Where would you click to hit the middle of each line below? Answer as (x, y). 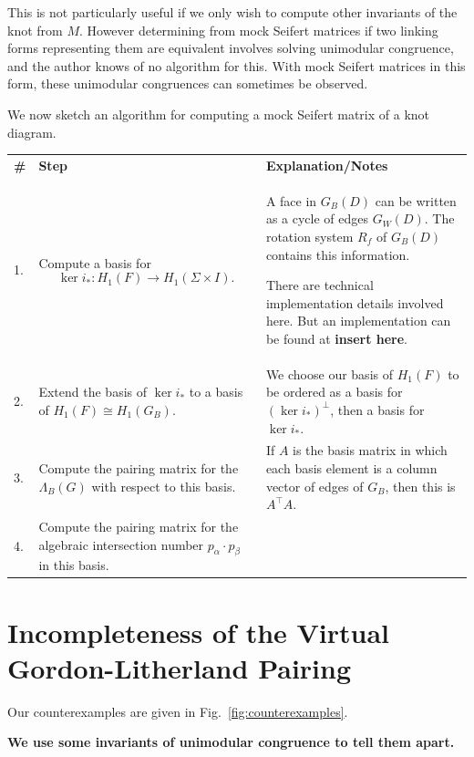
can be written (416, 200)
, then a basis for (377, 409)
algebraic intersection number (121, 544)
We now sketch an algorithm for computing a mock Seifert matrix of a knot (219, 114)
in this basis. (74, 565)
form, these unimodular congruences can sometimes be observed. (188, 83)
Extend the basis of (93, 392)
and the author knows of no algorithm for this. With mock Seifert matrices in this (237, 65)
